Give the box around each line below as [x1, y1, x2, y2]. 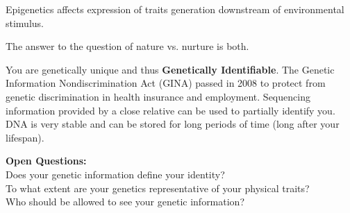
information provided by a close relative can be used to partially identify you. [6, 103, 335, 117]
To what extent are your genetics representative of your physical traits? [6, 180, 310, 195]
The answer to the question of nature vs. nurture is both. [6, 39, 249, 53]
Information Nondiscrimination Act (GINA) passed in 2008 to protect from [6, 76, 326, 90]
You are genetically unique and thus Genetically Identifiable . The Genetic [6, 62, 335, 76]
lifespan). [6, 130, 44, 144]
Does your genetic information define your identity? [6, 167, 225, 181]
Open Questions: [6, 153, 87, 168]
